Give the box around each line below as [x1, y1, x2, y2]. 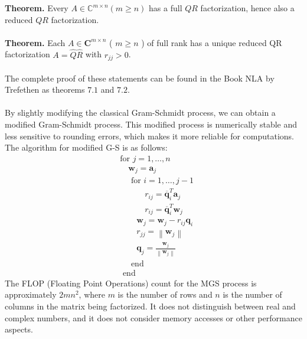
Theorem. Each [5, 36, 66, 48]
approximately [5, 288, 57, 301]
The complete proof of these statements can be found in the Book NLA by [5, 71, 275, 84]
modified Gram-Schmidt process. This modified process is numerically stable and [5, 118, 298, 131]
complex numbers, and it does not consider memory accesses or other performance [5, 311, 302, 324]
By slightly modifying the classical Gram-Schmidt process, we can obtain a [5, 106, 276, 119]
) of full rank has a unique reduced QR [141, 36, 282, 48]
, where [79, 288, 105, 301]
